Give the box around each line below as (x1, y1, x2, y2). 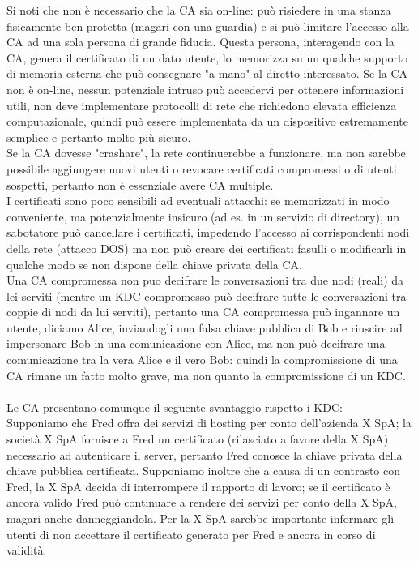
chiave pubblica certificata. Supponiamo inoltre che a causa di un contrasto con (6, 462, 401, 479)
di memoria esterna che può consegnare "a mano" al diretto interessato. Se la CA (6, 65, 408, 82)
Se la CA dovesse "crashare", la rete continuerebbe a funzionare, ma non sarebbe (6, 144, 406, 161)
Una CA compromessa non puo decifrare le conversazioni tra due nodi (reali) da (6, 272, 404, 289)
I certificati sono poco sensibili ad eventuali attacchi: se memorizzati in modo (6, 192, 390, 209)
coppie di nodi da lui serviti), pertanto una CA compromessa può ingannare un (6, 303, 400, 320)
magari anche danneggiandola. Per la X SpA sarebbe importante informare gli (6, 510, 395, 526)
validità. (6, 542, 47, 559)
